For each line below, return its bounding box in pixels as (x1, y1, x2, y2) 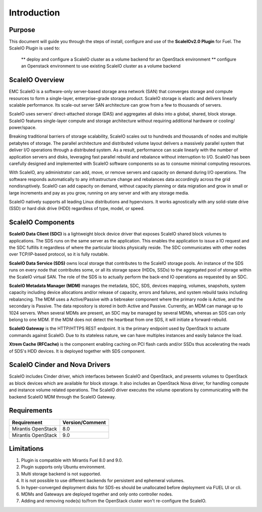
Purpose (9, 26, 35, 34)
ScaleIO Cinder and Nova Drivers (9, 361, 111, 369)
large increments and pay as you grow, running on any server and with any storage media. (9, 190, 189, 196)
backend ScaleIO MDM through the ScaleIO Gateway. (9, 394, 116, 400)
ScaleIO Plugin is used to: (9, 45, 60, 51)
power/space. (9, 125, 37, 130)
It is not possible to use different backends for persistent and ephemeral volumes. (21, 478, 185, 483)
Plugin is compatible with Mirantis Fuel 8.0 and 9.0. (21, 457, 123, 463)
